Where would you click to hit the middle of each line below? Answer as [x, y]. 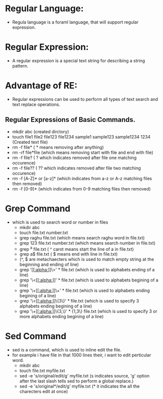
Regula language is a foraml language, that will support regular [75, 22]
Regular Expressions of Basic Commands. [70, 120]
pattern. [20, 66]
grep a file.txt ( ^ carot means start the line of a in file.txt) [77, 249]
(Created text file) [30, 142]
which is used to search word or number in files [60, 222]
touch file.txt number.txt [44, 233]
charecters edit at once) [44, 392]
